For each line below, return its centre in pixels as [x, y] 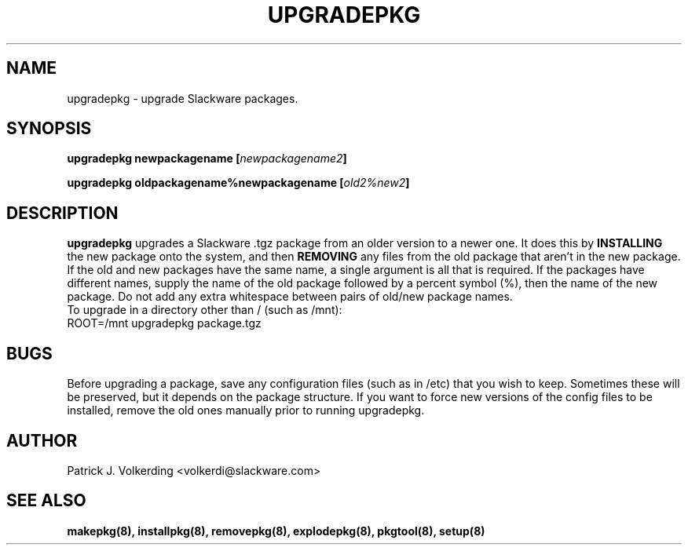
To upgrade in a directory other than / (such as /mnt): [205, 310]
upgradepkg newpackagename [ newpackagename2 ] [207, 159]
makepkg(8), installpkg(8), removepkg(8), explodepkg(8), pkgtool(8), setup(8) [276, 531]
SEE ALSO [46, 501]
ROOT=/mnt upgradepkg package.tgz [164, 323]
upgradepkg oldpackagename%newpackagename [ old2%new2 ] [238, 183]
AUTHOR [42, 440]
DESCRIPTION [62, 213]
